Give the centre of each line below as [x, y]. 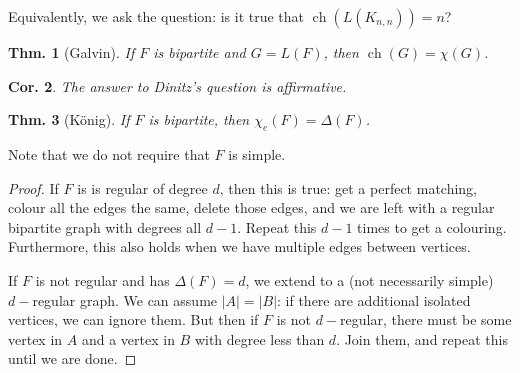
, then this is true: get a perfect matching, [348, 187]
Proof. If [33, 187]
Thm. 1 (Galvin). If [71, 52]
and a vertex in [128, 338]
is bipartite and [199, 52]
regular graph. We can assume [125, 299]
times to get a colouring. [432, 226]
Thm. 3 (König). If [69, 119]
